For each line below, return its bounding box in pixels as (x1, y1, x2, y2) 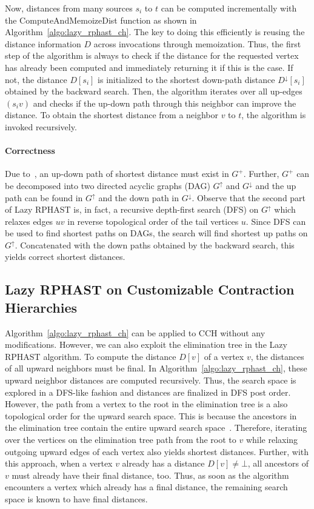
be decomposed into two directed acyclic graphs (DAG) (5, 179, 210, 191)
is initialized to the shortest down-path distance (98, 73, 275, 85)
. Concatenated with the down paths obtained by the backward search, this (15, 238, 295, 251)
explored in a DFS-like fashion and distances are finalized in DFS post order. (5, 385, 291, 398)
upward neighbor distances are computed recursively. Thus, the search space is (5, 374, 296, 387)
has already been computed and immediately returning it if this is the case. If (5, 61, 293, 73)
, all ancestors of (247, 457, 309, 470)
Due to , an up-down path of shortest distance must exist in (5, 167, 229, 180)
